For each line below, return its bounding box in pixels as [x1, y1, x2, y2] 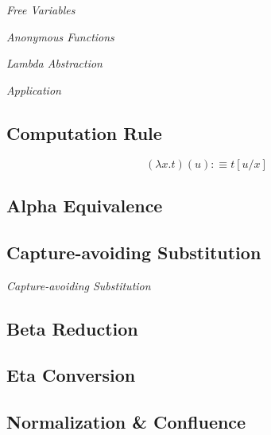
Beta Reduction [6, 316, 138, 340]
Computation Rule [6, 120, 162, 145]
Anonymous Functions [6, 28, 114, 45]
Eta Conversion [6, 363, 136, 387]
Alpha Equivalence [6, 192, 163, 217]
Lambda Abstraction [6, 55, 103, 72]
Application [6, 81, 61, 98]
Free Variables [6, 2, 75, 17]
